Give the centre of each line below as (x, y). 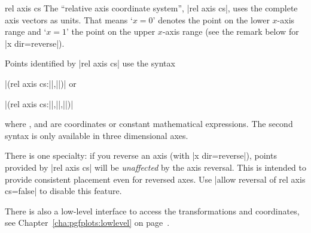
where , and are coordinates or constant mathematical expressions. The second (149, 124)
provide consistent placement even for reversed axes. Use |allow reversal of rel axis (155, 179)
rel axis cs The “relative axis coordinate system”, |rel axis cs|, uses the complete (151, 8)
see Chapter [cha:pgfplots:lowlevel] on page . (87, 223)
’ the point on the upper (111, 31)
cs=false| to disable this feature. (63, 191)
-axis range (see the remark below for (231, 31)
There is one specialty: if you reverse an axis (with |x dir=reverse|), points (141, 155)
